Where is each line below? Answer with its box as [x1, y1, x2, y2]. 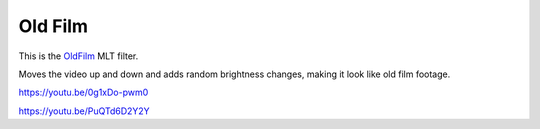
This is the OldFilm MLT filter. [18, 50, 139, 62]
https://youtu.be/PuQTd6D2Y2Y [18, 105, 150, 117]
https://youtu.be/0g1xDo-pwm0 [18, 86, 149, 99]
